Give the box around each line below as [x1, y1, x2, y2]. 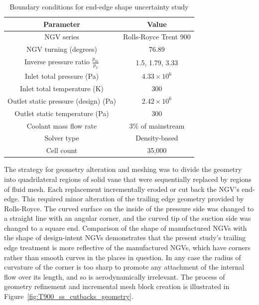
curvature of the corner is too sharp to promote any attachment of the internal [4, 262, 245, 272]
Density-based [135, 133, 178, 143]
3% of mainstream [129, 120, 185, 131]
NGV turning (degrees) [26, 44, 97, 54]
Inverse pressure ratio [24, 56, 90, 67]
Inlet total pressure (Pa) [24, 71, 99, 81]
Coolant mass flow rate [26, 120, 97, 131]
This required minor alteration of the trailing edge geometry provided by [21, 193, 244, 204]
